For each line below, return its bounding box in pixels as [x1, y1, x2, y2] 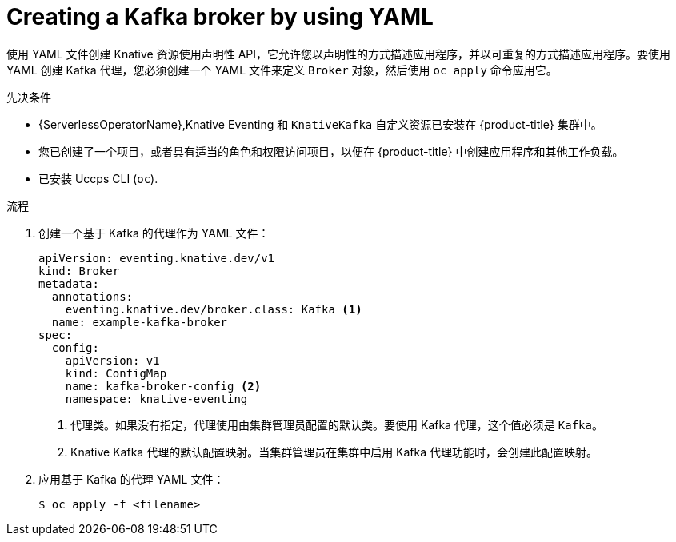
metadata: [38, 277, 99, 290]
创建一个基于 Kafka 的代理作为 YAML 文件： [38, 225, 270, 240]
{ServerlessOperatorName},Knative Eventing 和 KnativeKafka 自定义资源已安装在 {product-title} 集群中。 [38, 117, 602, 131]
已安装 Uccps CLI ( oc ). [38, 171, 158, 185]
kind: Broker [38, 264, 120, 277]
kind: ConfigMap [65, 366, 167, 380]
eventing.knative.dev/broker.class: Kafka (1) [65, 302, 362, 316]
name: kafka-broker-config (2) [65, 379, 262, 393]
